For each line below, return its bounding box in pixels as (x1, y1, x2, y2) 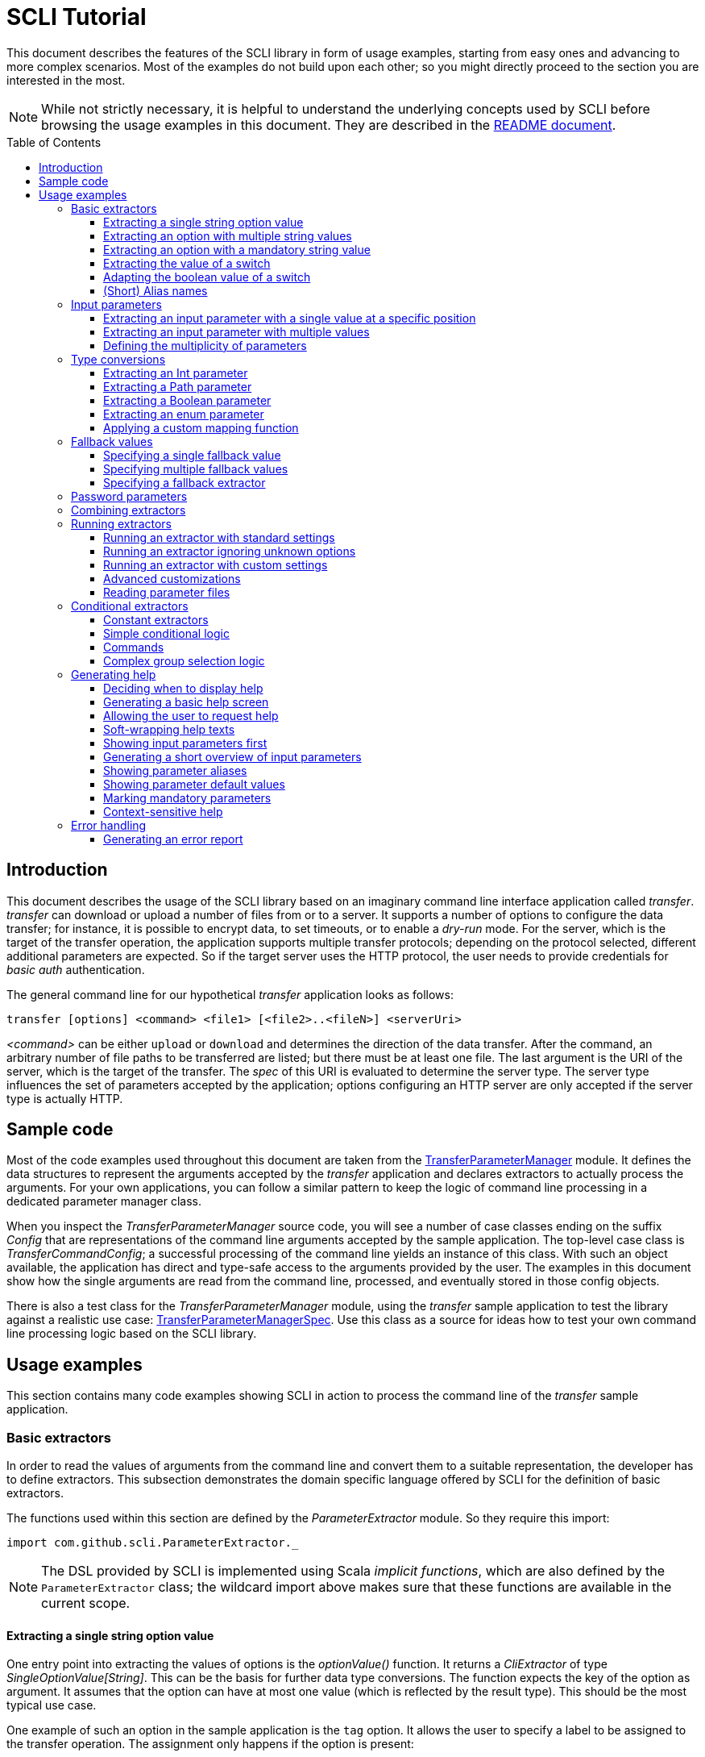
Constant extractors (103, 612, 209, 627)
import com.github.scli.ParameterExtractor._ (6, 1536, 299, 1550)
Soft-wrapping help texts (103, 722, 235, 736)
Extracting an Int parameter (103, 365, 248, 380)
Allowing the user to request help (103, 708, 279, 722)
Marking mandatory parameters (103, 790, 272, 805)
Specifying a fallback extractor (103, 475, 266, 489)
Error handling (71, 818, 147, 832)
